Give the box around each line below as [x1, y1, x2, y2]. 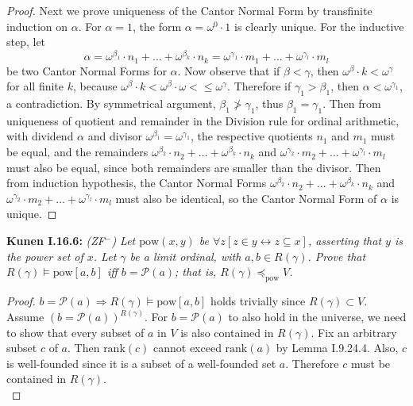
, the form [132, 17, 182, 34]
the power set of [6, 247, 83, 264]
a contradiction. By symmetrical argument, [6, 95, 216, 112]
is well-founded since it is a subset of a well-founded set [6, 354, 276, 371]
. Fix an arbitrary [311, 324, 397, 340]
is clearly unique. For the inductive [234, 17, 404, 34]
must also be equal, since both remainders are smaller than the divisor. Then [6, 159, 381, 175]
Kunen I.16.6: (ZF [6, 232, 105, 249]
